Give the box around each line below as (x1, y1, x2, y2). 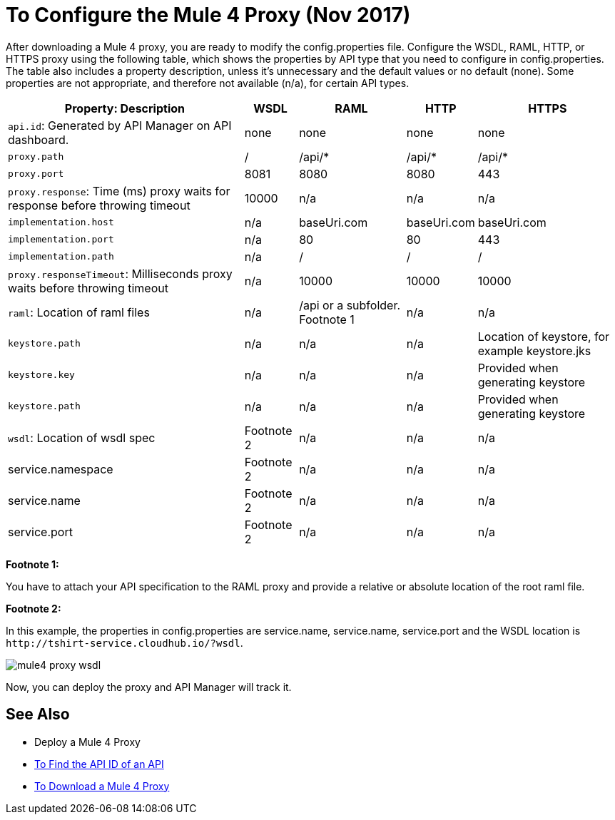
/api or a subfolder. (299, 297, 401, 312)
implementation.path (8, 251, 114, 262)
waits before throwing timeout (8, 280, 168, 295)
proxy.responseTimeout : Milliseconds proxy (8, 266, 233, 281)
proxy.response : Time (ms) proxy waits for (8, 183, 230, 198)
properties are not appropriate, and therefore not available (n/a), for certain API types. (6, 76, 410, 89)
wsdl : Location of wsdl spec (8, 430, 156, 445)
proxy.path (8, 151, 64, 163)
